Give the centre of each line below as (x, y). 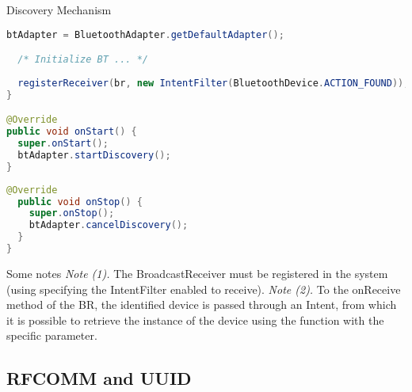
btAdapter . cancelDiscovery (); (109, 225)
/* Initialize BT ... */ (83, 60)
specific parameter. (52, 335)
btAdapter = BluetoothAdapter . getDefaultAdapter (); (145, 34)
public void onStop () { (80, 202)
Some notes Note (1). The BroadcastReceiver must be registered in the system (197, 273)
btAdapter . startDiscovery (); (94, 155)
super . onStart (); (63, 144)
